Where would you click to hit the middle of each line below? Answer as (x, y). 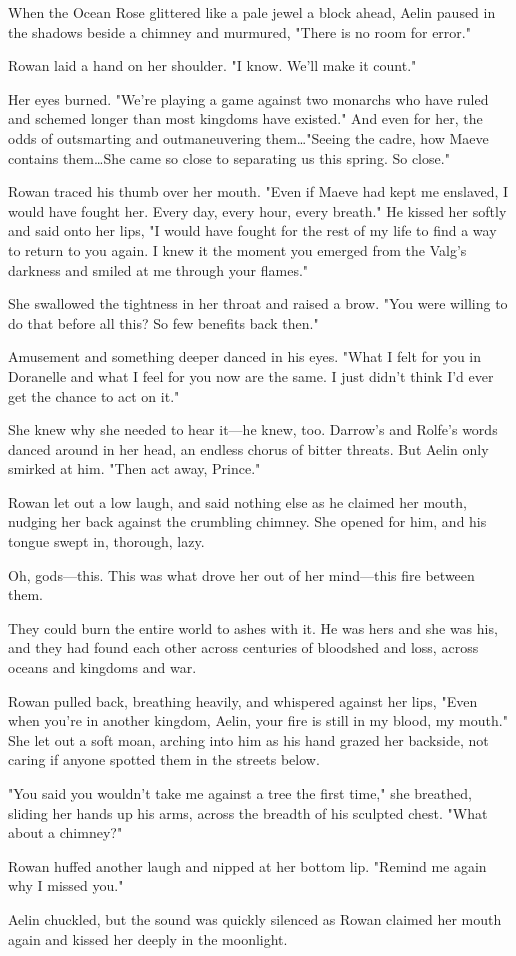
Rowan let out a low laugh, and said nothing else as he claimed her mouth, (237, 501)
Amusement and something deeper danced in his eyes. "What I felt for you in (245, 356)
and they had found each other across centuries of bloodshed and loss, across (243, 647)
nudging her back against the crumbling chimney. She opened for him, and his (247, 521)
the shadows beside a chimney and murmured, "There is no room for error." (239, 31)
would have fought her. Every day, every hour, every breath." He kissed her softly (257, 210)
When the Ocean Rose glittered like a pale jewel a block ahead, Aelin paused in (252, 12)
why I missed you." (66, 885)
